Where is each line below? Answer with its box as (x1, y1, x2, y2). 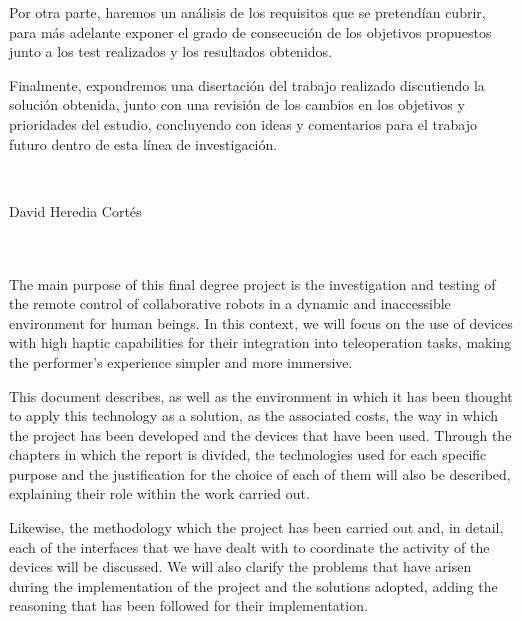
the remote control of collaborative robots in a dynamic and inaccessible (9, 293, 451, 314)
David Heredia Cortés (9, 200, 142, 221)
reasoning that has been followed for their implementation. (9, 595, 368, 616)
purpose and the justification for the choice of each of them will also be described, (9, 463, 511, 484)
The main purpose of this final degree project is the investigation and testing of (9, 273, 496, 294)
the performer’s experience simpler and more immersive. (9, 351, 353, 372)
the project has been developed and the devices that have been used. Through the (9, 424, 512, 445)
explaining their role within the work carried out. (9, 483, 310, 504)
